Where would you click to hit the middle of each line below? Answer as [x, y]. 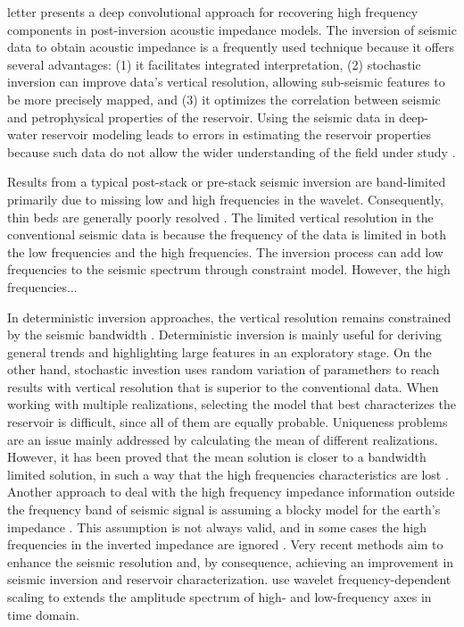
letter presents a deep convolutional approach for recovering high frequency [213, 12]
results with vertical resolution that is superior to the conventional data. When [223, 386]
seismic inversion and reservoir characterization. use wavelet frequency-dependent [229, 579]
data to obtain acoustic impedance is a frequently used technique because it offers [231, 47]
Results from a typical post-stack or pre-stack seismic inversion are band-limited [227, 182]
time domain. [43, 614]
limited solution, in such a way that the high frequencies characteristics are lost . [228, 474]
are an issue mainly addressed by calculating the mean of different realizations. [223, 439]
